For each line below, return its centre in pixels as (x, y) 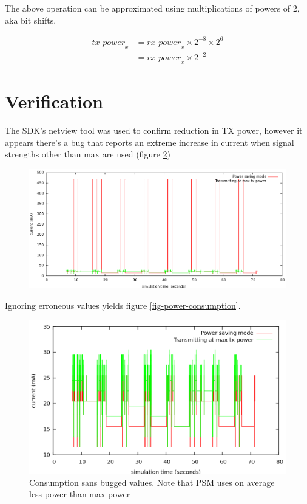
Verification (54, 101)
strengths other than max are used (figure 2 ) (88, 154)
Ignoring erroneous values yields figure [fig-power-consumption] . (123, 305)
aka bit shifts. (31, 20)
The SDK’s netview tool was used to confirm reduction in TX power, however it (154, 130)
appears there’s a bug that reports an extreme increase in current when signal (150, 142)
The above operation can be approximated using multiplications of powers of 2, (152, 8)
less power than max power (80, 494)
